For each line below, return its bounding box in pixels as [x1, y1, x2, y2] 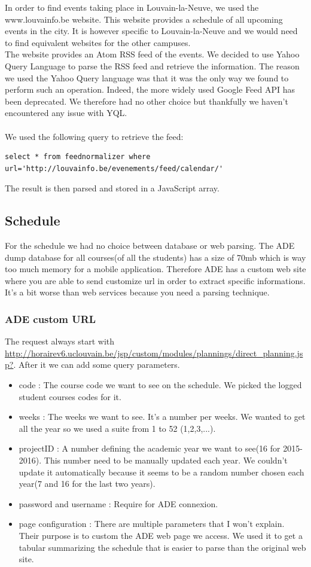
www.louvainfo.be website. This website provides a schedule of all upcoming [5, 13, 283, 25]
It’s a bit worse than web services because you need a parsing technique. [5, 286, 270, 298]
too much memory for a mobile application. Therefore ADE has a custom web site [5, 263, 306, 275]
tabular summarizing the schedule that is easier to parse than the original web [19, 541, 306, 553]
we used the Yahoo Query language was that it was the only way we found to [5, 71, 289, 84]
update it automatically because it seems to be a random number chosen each [19, 465, 304, 478]
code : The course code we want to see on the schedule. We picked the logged [19, 379, 302, 391]
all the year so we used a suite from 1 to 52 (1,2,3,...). [19, 422, 216, 434]
